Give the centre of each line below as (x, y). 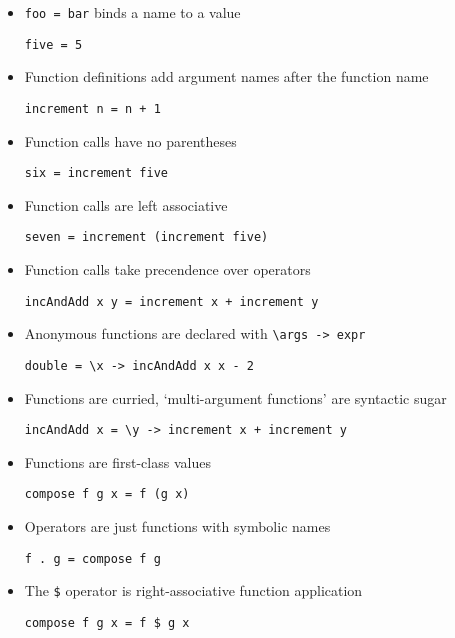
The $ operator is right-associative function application (193, 590)
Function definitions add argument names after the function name (226, 76)
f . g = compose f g (92, 558)
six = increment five (96, 173)
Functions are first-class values (117, 461)
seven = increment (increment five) (146, 237)
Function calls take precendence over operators (167, 269)
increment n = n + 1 (92, 108)
